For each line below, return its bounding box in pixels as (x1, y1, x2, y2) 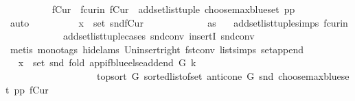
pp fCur (14, 82, 49, 96)
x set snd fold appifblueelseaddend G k (18, 55, 196, 70)
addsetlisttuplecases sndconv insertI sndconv (62, 29, 255, 43)
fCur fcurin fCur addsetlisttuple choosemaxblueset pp (51, 2, 295, 16)
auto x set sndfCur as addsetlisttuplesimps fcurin (10, 15, 348, 29)
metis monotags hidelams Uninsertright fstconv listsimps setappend (10, 42, 304, 56)
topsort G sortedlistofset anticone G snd (96, 68, 274, 83)
